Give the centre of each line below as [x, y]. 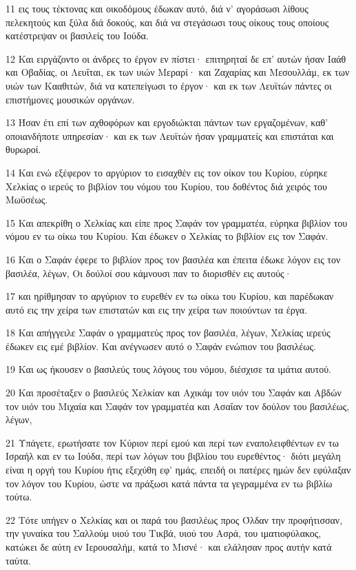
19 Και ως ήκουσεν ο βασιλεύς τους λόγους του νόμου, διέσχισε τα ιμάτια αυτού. [169, 369]
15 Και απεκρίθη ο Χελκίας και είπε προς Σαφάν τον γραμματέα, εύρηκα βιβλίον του [177, 222]
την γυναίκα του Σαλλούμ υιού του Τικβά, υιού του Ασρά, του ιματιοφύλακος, [164, 533]
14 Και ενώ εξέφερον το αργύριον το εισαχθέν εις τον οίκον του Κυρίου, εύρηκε [167, 172]
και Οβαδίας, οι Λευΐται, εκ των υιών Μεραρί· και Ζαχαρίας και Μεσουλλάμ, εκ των [178, 72]
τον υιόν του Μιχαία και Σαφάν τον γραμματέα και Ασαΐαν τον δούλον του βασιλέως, [178, 406]
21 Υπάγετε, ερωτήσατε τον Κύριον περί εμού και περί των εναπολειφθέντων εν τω [172, 442]
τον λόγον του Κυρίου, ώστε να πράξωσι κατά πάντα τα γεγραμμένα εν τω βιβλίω [169, 483]
